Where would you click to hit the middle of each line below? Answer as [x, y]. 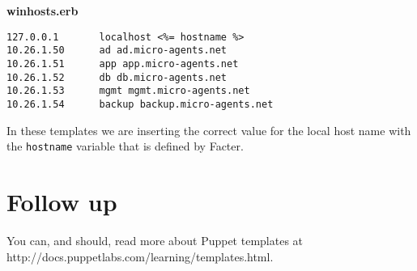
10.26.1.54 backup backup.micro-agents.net [140, 104]
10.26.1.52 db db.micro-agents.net [117, 77]
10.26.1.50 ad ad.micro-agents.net [117, 51]
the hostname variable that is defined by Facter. [125, 146]
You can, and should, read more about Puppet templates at [155, 240]
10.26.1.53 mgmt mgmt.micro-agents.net [128, 91]
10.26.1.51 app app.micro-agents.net [123, 64]
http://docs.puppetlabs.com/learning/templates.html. [140, 256]
